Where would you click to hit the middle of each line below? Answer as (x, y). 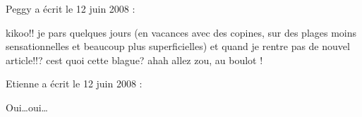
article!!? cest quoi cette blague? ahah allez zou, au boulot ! (134, 60)
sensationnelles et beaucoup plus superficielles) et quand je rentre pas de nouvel (178, 46)
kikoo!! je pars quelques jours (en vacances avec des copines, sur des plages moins (181, 32)
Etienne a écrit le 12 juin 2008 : (74, 84)
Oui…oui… (27, 107)
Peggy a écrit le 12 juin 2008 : (71, 8)
